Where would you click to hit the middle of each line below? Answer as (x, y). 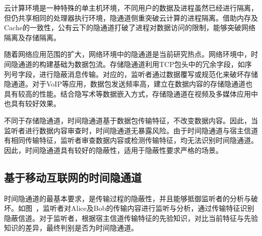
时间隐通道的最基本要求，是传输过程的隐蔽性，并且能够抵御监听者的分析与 (127, 198)
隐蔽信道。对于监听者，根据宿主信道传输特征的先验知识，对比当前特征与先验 (131, 218)
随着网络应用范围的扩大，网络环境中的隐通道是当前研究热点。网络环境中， (127, 54)
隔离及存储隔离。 (32, 37)
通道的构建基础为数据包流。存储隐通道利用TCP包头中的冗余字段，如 (131, 64)
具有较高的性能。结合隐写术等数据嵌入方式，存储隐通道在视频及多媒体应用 (127, 93)
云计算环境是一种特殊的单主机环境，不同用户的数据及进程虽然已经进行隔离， (131, 8)
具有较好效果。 (36, 103)
